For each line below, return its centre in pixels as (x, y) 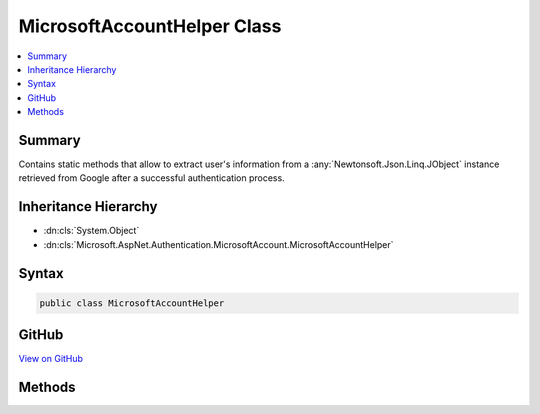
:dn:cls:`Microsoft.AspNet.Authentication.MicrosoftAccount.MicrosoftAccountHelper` (218, 244)
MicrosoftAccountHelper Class (150, 26)
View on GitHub (51, 359)
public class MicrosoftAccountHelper (132, 303)
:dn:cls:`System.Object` (91, 231)
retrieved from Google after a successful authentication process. (151, 178)
